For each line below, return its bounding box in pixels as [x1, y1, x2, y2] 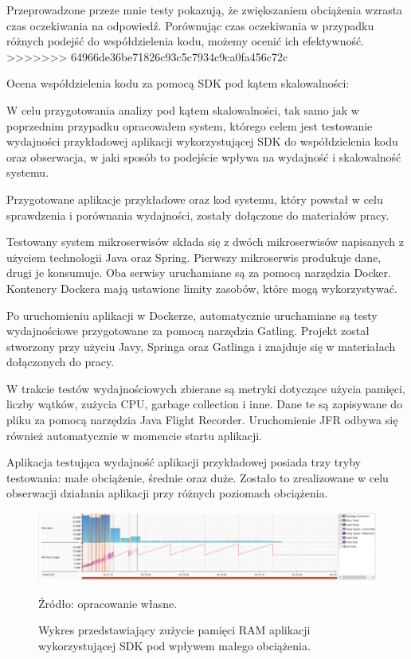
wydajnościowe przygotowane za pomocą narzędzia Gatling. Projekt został [6, 322, 370, 339]
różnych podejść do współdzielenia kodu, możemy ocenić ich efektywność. [6, 33, 365, 49]
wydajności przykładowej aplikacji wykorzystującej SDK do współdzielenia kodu [6, 133, 398, 150]
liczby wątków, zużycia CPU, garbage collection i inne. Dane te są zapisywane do [6, 396, 403, 412]
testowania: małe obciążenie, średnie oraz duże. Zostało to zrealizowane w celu [6, 469, 389, 485]
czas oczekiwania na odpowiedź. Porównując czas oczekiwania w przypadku [6, 17, 374, 33]
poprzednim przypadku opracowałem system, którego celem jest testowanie [6, 117, 373, 134]
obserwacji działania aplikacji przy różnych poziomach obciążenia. [6, 485, 328, 501]
